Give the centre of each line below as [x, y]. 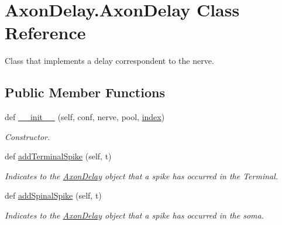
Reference [45, 33]
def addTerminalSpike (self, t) [58, 156]
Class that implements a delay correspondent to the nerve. [109, 61]
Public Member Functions [85, 92]
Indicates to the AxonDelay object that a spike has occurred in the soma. [134, 215]
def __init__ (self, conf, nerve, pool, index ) [85, 117]
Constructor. [27, 136]
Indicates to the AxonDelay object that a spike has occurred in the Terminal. [142, 175]
